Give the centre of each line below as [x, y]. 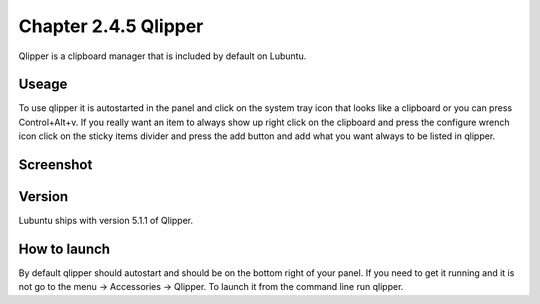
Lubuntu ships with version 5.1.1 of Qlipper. [106, 221]
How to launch [64, 248]
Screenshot [55, 165]
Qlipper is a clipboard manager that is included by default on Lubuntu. [162, 56]
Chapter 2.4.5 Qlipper [111, 26]
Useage [43, 84]
